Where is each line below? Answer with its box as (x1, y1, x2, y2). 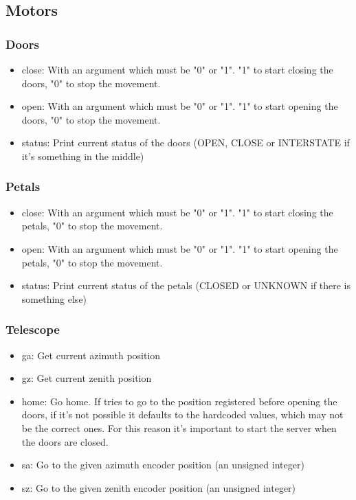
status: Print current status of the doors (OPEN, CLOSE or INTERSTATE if (21, 135, 350, 150)
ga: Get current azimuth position (21, 348, 161, 362)
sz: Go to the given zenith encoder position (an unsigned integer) (21, 480, 296, 495)
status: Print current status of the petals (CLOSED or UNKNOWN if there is (21, 278, 351, 293)
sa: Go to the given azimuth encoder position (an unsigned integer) (21, 457, 304, 472)
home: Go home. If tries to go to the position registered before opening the (21, 394, 337, 408)
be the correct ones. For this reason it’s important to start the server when (21, 420, 337, 435)
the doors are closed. (21, 434, 109, 448)
